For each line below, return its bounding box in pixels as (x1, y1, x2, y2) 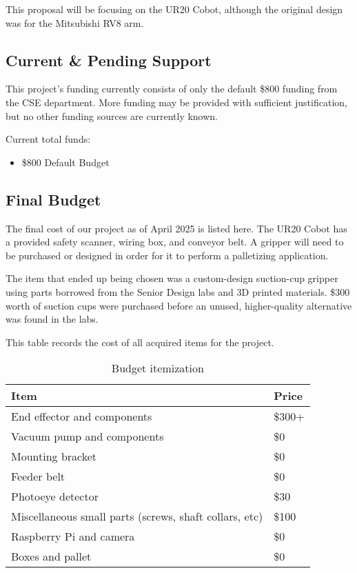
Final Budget (6, 188, 101, 210)
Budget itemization (111, 360, 204, 376)
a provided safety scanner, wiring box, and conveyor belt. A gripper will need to (6, 234, 344, 249)
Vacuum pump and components (11, 428, 164, 445)
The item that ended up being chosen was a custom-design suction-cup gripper (6, 271, 338, 285)
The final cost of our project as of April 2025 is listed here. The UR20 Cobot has (6, 221, 347, 235)
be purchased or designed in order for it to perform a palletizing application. (6, 248, 329, 262)
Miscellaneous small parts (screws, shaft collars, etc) (11, 508, 263, 525)
